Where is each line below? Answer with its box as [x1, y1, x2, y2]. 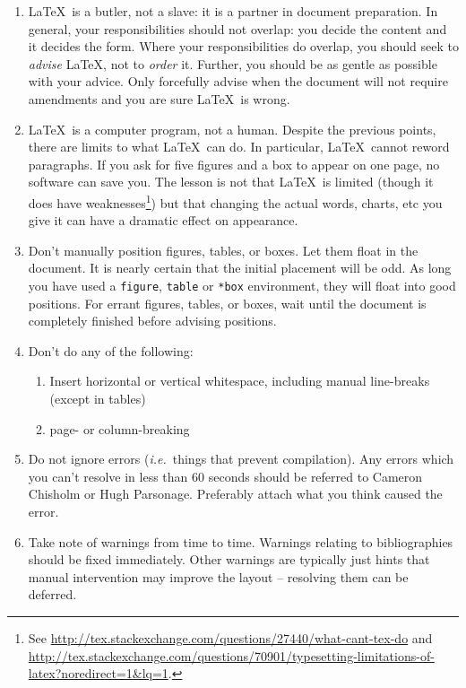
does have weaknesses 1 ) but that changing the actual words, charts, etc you [28, 190, 443, 212]
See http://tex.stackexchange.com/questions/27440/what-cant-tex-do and [28, 628, 433, 647]
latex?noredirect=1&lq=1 [28, 664, 168, 683]
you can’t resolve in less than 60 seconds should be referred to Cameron [28, 466, 423, 485]
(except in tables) [49, 389, 146, 407]
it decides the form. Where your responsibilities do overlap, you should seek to [28, 37, 459, 56]
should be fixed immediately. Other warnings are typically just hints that [28, 550, 430, 569]
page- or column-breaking [49, 419, 190, 438]
